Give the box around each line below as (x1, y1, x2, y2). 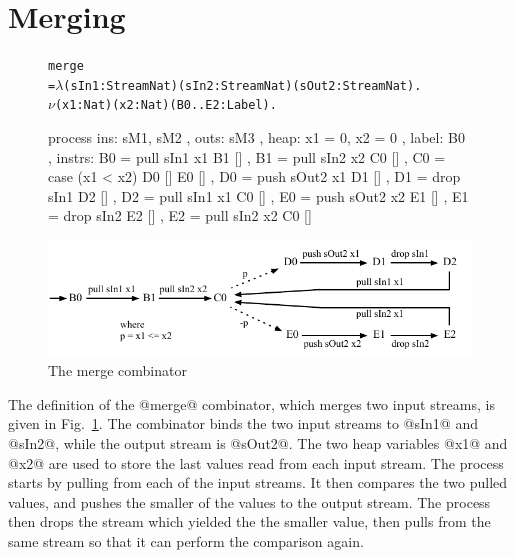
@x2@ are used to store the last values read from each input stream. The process (8, 452, 504, 473)
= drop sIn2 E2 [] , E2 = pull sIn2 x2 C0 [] (48, 205, 312, 226)
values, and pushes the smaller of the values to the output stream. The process (8, 491, 491, 512)
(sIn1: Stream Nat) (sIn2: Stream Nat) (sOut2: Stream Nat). (63, 78, 422, 93)
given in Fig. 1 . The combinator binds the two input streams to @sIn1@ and (8, 413, 478, 434)
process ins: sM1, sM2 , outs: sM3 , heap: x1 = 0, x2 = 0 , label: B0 (48, 127, 465, 148)
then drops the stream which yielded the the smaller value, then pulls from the (8, 511, 491, 532)
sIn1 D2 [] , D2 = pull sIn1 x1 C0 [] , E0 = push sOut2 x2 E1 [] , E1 (48, 185, 469, 206)
